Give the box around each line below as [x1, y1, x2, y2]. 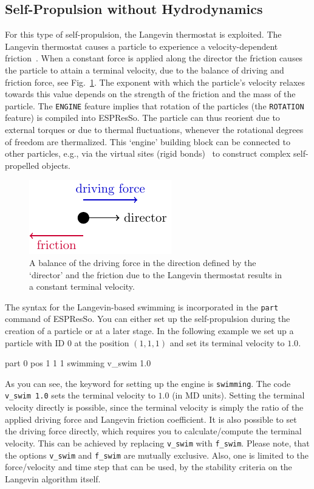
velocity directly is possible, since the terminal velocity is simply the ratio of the [5, 401, 304, 414]
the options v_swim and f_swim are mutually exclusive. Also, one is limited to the [5, 448, 309, 461]
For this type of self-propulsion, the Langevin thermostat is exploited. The [5, 28, 282, 41]
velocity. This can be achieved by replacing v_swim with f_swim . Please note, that [5, 436, 310, 449]
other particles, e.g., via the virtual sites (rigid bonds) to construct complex [5, 147, 291, 160]
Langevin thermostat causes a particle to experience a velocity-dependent [5, 39, 278, 52]
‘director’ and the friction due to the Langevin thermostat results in [29, 268, 282, 281]
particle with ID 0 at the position [5, 336, 129, 349]
